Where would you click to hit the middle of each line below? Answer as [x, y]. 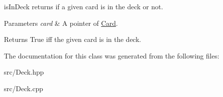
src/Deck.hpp [24, 72]
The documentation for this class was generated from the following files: [112, 55]
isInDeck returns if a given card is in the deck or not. [84, 6]
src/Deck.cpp [24, 88]
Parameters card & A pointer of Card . [61, 23]
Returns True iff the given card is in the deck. [73, 39]
